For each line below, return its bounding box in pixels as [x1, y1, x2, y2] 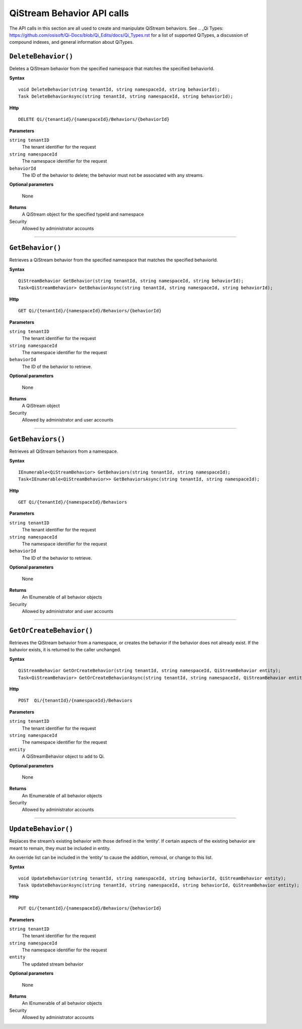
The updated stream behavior [22, 961, 84, 967]
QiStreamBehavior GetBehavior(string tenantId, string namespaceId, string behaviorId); [18, 278, 244, 284]
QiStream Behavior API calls [9, 8, 129, 19]
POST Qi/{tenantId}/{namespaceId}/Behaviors [18, 698, 133, 704]
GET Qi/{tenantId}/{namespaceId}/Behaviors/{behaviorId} [18, 308, 162, 314]
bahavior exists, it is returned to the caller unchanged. [9, 647, 121, 653]
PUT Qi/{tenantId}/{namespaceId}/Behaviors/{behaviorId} [18, 906, 162, 911]
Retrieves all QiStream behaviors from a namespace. [9, 448, 118, 454]
